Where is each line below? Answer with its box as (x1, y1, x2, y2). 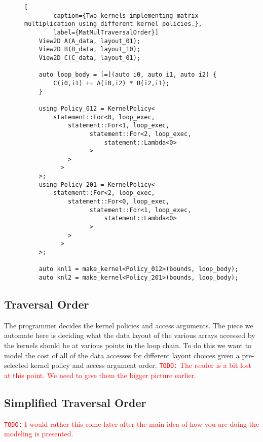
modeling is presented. (4, 428, 73, 439)
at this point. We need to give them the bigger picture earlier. (4, 369, 197, 380)
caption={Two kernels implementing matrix (53, 12, 199, 19)
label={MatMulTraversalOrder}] (53, 28, 159, 36)
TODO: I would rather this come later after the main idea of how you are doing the (4, 418, 259, 429)
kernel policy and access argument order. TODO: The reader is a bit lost (30, 360, 251, 370)
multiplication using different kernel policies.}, (24, 20, 202, 28)
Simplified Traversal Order (4, 394, 146, 410)
